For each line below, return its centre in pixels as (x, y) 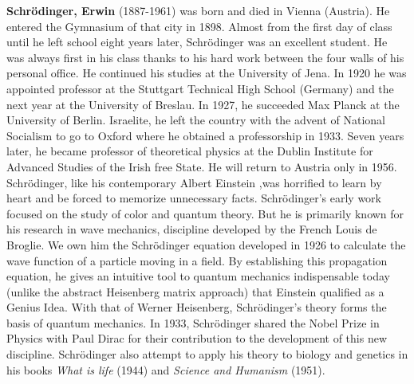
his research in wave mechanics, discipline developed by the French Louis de (192, 229)
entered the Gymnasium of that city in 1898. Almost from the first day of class (199, 26)
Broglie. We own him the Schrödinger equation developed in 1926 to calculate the (206, 244)
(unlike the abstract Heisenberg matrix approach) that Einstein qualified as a (195, 291)
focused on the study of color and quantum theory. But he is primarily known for (205, 213)
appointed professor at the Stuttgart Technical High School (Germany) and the (200, 88)
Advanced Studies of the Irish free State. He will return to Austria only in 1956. (202, 166)
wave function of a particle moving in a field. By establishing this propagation (197, 260)
